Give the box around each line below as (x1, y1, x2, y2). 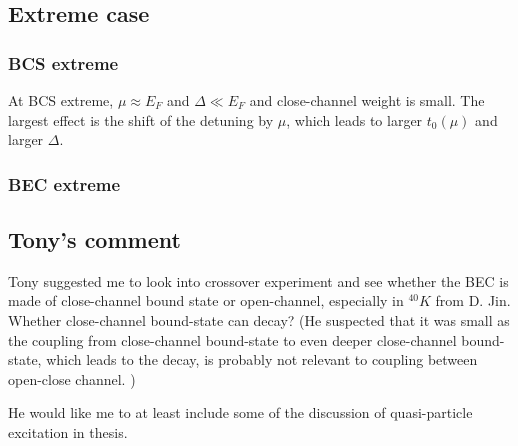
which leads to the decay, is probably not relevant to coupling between (46, 349, 478, 370)
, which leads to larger (286, 109, 423, 130)
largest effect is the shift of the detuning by (8, 109, 274, 130)
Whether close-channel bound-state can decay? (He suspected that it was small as (8, 310, 510, 331)
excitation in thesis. (8, 421, 128, 442)
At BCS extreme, (8, 90, 114, 110)
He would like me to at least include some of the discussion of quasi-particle (8, 402, 473, 423)
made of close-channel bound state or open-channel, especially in (8, 290, 404, 311)
